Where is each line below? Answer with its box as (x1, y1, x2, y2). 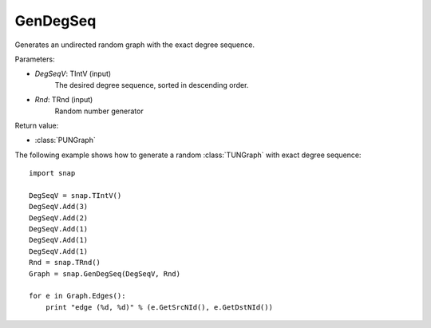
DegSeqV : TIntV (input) (34, 69, 112, 79)
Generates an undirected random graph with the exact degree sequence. (14, 40, 255, 49)
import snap (29, 168, 76, 178)
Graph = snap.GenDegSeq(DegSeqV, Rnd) (29, 269, 181, 279)
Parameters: (14, 54, 55, 64)
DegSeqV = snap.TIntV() (29, 191, 122, 200)
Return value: (14, 121, 59, 130)
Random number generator (54, 106, 144, 116)
